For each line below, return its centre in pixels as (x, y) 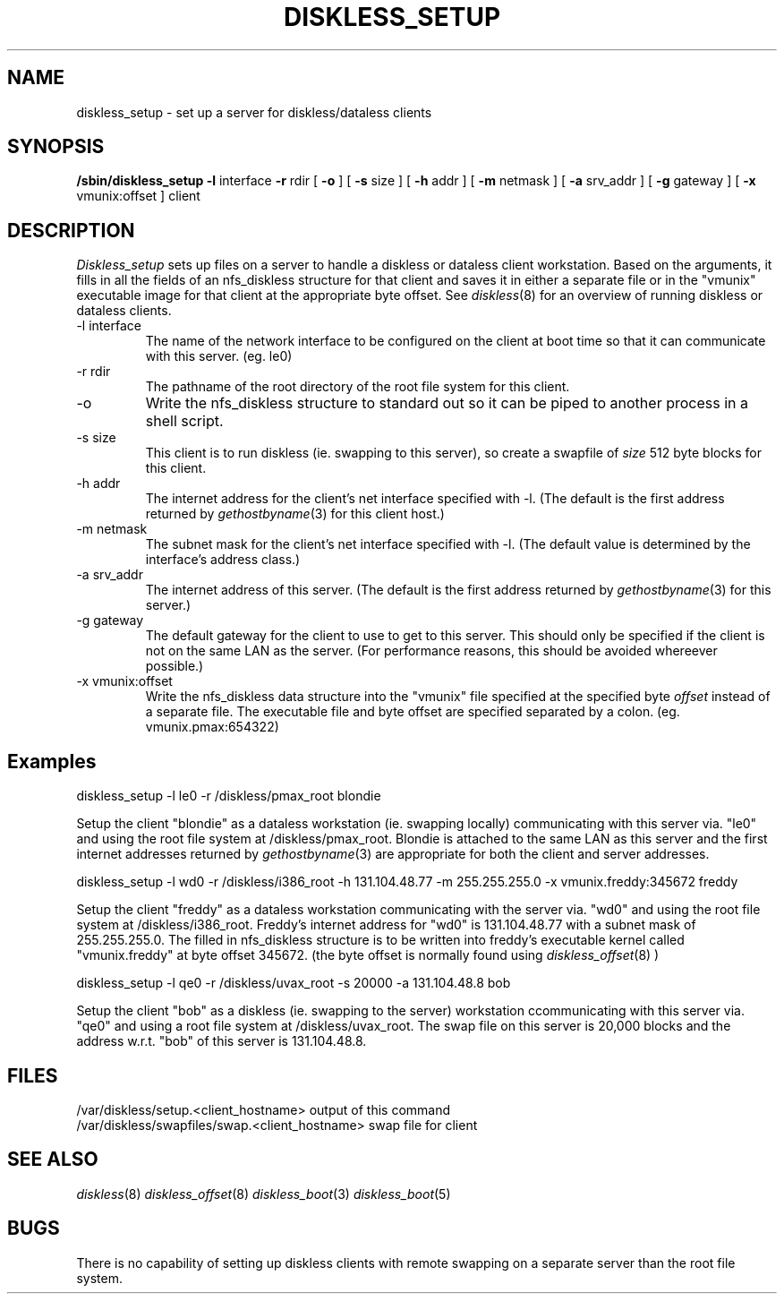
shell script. (184, 421)
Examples (52, 761)
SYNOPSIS (56, 147)
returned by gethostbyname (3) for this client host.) (295, 514)
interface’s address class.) (223, 560)
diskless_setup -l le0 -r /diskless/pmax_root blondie (229, 796)
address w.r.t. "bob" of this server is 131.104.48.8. (222, 1041)
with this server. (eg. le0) (219, 356)
